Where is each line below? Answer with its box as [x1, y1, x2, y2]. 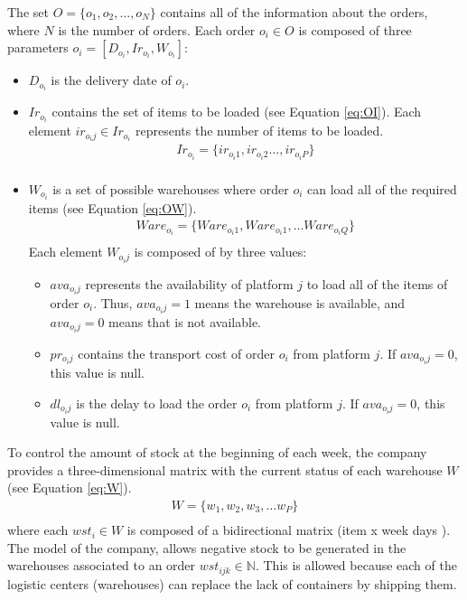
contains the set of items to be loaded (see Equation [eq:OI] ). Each [51, 102, 422, 121]
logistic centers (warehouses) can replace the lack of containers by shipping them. [7, 574, 457, 593]
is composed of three [298, 20, 412, 39]
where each [7, 520, 69, 539]
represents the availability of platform [85, 274, 294, 293]
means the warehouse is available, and [194, 293, 406, 312]
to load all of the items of [306, 274, 448, 293]
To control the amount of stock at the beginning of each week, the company [7, 443, 427, 462]
